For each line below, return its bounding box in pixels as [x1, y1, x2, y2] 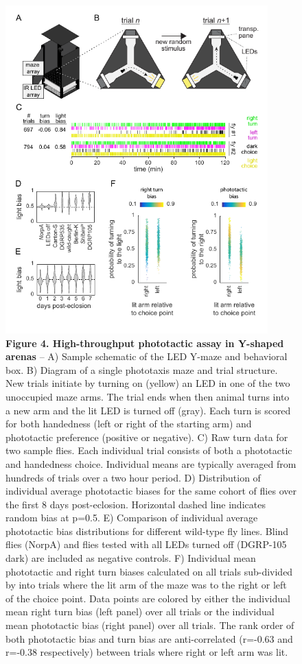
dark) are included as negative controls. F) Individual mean [5, 551, 256, 565]
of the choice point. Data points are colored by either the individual [5, 591, 290, 605]
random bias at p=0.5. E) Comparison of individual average [5, 510, 258, 525]
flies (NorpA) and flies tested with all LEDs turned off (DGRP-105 [5, 537, 287, 552]
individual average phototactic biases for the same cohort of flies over [5, 484, 297, 498]
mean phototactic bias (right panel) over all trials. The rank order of [5, 618, 294, 632]
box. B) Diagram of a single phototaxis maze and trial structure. [5, 362, 278, 377]
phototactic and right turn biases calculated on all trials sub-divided [5, 564, 293, 578]
